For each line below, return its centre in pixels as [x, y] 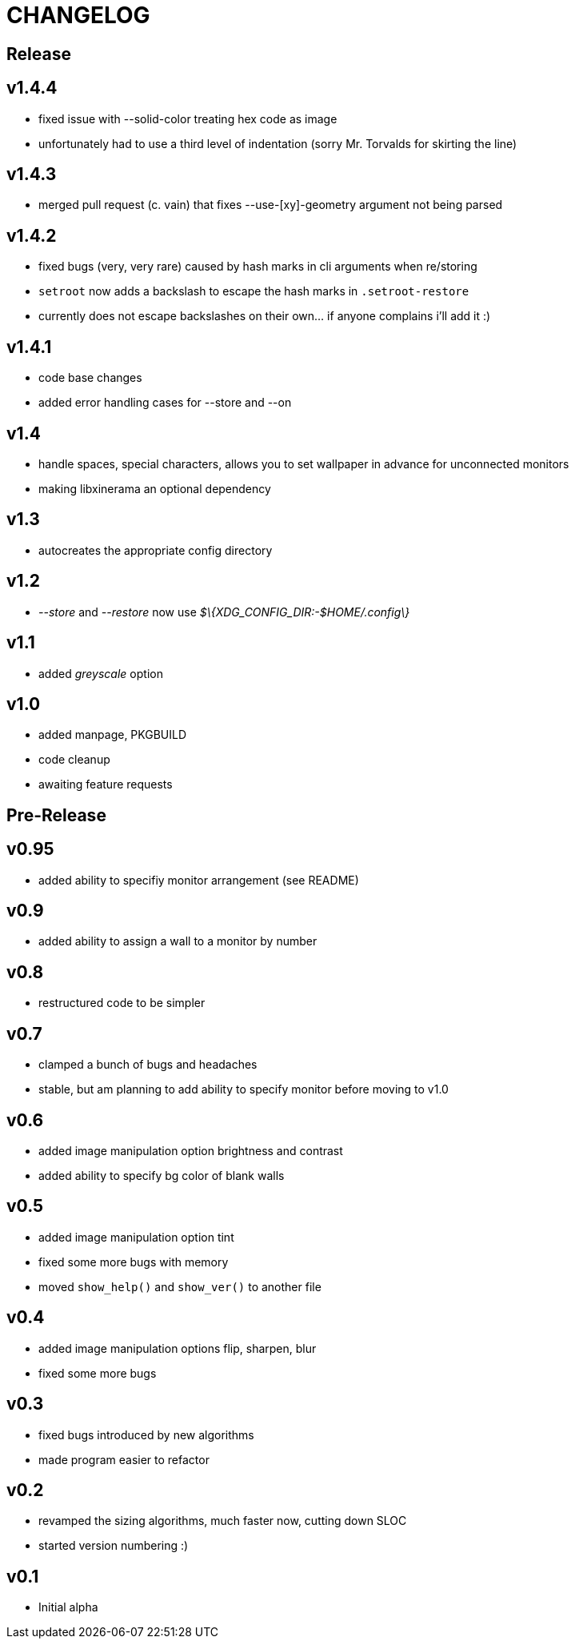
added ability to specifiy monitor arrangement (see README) [199, 880]
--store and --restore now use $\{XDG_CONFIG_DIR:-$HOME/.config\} [224, 612]
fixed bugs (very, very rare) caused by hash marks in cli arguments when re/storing [258, 267]
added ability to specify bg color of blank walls [162, 1175]
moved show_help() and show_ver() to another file [180, 1286]
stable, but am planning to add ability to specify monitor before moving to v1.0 [244, 1089]
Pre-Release [56, 815]
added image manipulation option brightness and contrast [191, 1150]
